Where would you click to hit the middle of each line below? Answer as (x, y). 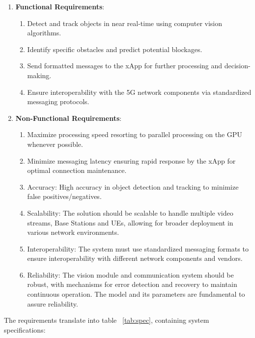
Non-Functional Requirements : (69, 118)
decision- (237, 66)
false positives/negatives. (64, 196)
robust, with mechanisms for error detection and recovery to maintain (132, 284)
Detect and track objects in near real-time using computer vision (125, 23)
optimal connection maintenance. (77, 170)
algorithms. (44, 33)
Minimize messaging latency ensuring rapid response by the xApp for (131, 160)
